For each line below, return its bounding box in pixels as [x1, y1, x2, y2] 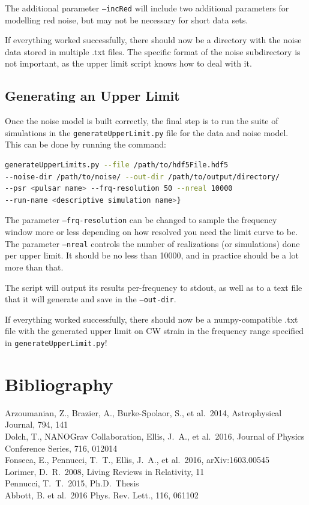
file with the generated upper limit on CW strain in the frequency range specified [5, 324, 304, 337]
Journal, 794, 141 [5, 418, 68, 431]
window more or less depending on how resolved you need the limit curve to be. [5, 226, 298, 238]
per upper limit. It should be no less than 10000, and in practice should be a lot [5, 249, 299, 261]
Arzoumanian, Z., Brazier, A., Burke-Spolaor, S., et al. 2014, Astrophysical [5, 406, 282, 419]
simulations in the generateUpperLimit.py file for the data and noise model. [5, 126, 289, 139]
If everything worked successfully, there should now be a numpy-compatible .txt [5, 312, 298, 325]
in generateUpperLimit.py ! [5, 336, 107, 348]
